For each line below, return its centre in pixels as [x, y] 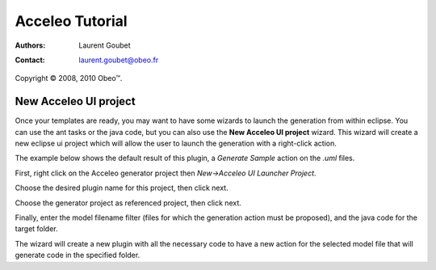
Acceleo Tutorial [71, 21]
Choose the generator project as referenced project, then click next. [128, 203]
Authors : [30, 45]
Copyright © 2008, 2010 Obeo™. [69, 78]
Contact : [30, 60]
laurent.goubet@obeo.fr [119, 60]
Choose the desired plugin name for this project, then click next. [122, 188]
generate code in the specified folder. [78, 255]
